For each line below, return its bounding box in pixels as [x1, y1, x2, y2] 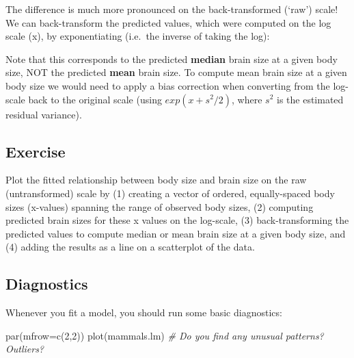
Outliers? [5, 342, 44, 356]
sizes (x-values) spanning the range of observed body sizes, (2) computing [5, 199, 314, 214]
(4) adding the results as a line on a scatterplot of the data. [5, 240, 255, 254]
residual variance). [5, 107, 82, 121]
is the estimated [277, 92, 344, 106]
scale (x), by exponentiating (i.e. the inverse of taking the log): [5, 29, 270, 43]
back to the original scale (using [28, 92, 162, 106]
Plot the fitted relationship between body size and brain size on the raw [5, 172, 307, 187]
